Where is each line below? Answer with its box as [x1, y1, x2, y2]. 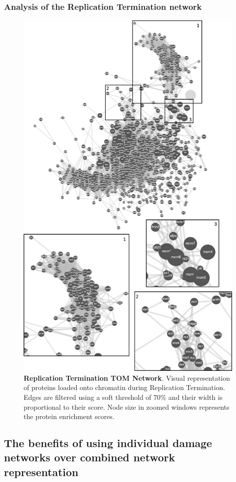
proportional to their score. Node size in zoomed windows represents [24, 401, 230, 412]
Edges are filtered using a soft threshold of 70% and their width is [24, 392, 223, 402]
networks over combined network [4, 450, 175, 465]
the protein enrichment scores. [24, 411, 115, 422]
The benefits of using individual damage [4, 435, 212, 451]
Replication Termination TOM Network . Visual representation [24, 372, 230, 383]
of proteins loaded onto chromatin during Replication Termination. [24, 382, 225, 392]
